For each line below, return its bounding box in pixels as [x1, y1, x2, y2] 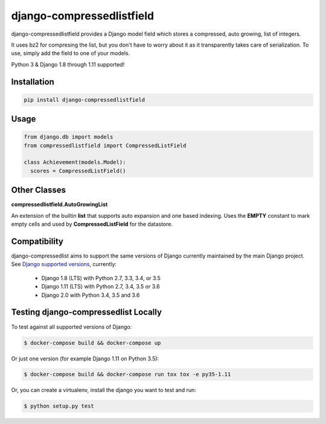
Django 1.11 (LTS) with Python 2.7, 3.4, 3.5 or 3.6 [41, 283, 160, 290]
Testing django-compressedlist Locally [11, 307, 162, 318]
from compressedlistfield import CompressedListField [24, 142, 187, 149]
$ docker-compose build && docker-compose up [24, 339, 161, 346]
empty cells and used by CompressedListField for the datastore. [11, 221, 173, 228]
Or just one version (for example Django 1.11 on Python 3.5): [11, 354, 159, 362]
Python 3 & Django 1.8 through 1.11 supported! [11, 60, 125, 68]
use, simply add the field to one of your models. [11, 50, 130, 57]
